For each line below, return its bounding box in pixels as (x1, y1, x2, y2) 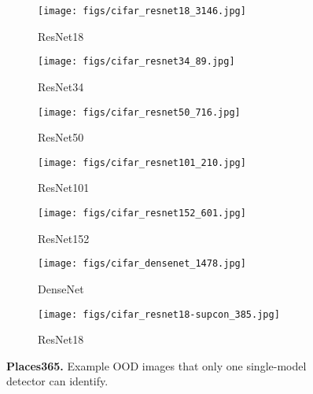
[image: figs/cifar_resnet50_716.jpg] (38, 106, 241, 118)
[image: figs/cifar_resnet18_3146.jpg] (38, 6, 246, 17)
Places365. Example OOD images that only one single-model (6, 357, 307, 374)
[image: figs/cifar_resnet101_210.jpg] (38, 156, 246, 168)
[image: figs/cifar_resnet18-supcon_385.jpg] (38, 308, 280, 320)
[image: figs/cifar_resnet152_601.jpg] (38, 208, 246, 219)
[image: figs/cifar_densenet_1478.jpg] (38, 258, 246, 270)
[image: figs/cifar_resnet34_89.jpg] (38, 56, 235, 68)
